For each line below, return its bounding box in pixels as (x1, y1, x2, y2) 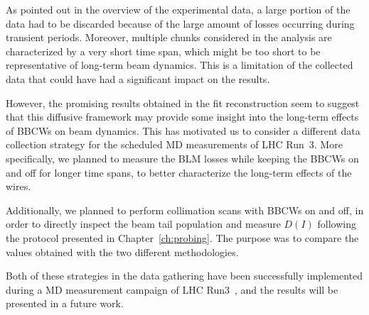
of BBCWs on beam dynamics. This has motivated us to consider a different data (6, 123, 360, 138)
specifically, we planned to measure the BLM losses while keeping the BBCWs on (6, 150, 359, 165)
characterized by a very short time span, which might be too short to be (6, 43, 321, 58)
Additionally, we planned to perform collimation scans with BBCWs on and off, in (6, 202, 364, 217)
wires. (6, 179, 31, 194)
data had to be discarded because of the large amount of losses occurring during (6, 16, 355, 31)
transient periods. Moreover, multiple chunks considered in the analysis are (6, 30, 332, 45)
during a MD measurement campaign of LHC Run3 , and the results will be (6, 282, 338, 297)
